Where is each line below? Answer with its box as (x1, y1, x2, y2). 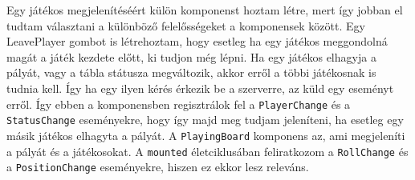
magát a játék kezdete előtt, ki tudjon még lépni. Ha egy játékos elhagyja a (6, 48, 376, 65)
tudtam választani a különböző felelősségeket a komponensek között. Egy (6, 17, 365, 34)
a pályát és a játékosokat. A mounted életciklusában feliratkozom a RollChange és (6, 142, 409, 159)
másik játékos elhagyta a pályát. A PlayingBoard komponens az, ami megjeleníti (6, 126, 405, 143)
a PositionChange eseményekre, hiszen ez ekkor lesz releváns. (6, 158, 309, 175)
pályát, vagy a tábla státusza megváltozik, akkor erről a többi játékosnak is (6, 64, 376, 81)
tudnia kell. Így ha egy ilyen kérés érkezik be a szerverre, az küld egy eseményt (6, 79, 394, 96)
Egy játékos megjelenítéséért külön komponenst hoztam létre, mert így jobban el (6, 2, 403, 18)
